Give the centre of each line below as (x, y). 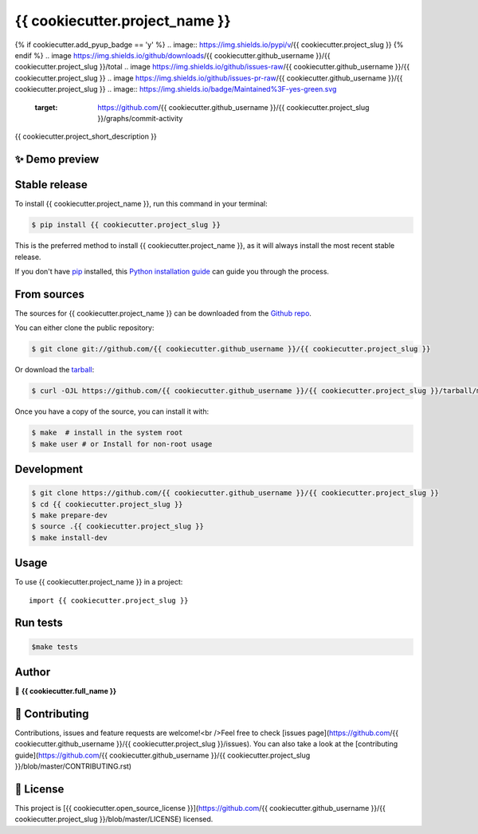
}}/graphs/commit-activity (140, 118)
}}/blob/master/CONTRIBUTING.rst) (73, 766)
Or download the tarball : (55, 370)
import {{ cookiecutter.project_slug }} (109, 600)
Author (33, 673)
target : (46, 107)
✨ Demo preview (57, 159)
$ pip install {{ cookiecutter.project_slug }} (126, 225)
